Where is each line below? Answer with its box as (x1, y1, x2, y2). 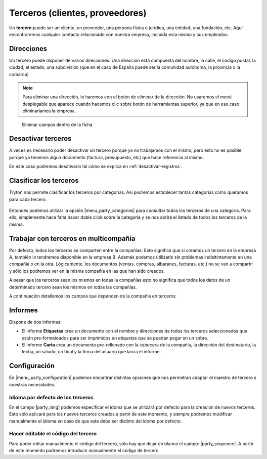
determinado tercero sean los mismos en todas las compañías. (9, 284, 137, 290)
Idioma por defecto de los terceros (9, 394, 93, 401)
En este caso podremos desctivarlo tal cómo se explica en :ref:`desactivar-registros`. (9, 164, 182, 169)
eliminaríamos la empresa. (22, 108, 76, 114)
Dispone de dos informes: (9, 319, 62, 325)
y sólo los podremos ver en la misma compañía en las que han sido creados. (9, 268, 165, 274)
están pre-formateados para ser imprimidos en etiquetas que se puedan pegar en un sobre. (21, 335, 209, 341)
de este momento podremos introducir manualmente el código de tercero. (9, 448, 160, 454)
